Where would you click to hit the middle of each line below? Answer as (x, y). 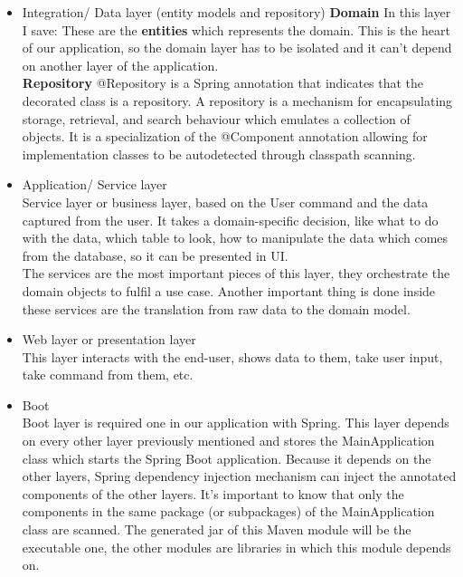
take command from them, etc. (108, 375)
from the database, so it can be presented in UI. (155, 255)
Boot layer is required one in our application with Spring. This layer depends (236, 423)
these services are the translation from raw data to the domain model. (216, 308)
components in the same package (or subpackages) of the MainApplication (228, 511)
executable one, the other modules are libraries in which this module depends (236, 547)
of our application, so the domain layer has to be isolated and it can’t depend (237, 48)
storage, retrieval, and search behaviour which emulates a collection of (216, 118)
